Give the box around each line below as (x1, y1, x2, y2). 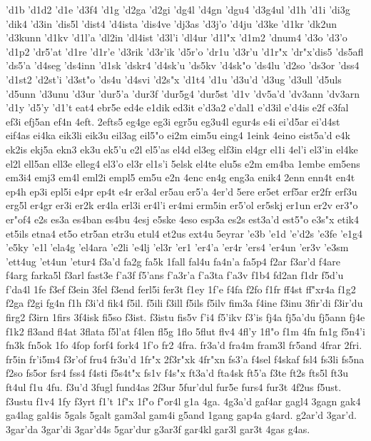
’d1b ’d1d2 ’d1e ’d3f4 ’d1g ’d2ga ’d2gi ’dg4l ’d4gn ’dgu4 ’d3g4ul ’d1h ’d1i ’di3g (6, 2, 350, 16)
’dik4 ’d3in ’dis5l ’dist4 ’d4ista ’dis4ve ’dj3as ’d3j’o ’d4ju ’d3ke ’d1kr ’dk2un (6, 16, 337, 31)
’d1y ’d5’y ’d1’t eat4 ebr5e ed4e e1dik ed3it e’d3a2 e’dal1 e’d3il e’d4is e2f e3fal (6, 100, 349, 115)
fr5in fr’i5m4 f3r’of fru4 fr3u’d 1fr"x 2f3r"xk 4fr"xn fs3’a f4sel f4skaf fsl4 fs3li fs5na (6, 351, 365, 366)
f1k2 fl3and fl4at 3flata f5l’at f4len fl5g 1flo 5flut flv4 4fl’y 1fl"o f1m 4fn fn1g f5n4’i (6, 323, 365, 338)
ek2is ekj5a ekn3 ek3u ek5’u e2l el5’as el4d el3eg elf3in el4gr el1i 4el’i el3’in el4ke (6, 141, 358, 156)
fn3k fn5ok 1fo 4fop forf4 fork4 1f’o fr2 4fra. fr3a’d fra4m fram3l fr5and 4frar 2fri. (6, 338, 362, 353)
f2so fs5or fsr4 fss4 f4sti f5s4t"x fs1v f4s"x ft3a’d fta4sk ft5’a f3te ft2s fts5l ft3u (6, 365, 349, 380)
